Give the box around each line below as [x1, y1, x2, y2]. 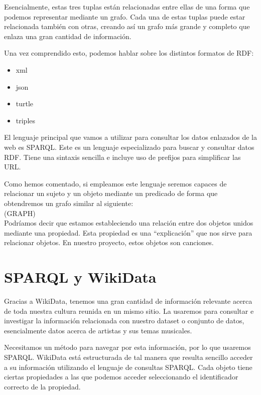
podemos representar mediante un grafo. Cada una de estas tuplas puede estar [4, 11, 245, 22]
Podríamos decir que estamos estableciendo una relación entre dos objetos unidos [4, 218, 253, 228]
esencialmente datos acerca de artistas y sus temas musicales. [4, 325, 192, 335]
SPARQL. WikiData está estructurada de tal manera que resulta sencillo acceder [4, 351, 253, 362]
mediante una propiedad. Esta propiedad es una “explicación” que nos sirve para [4, 227, 252, 238]
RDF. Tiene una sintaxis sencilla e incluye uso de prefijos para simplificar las [4, 151, 241, 162]
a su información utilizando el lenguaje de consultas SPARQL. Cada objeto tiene [4, 361, 252, 372]
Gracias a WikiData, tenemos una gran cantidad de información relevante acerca [4, 296, 252, 306]
